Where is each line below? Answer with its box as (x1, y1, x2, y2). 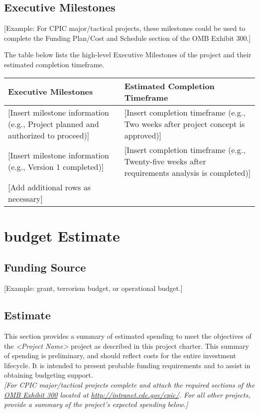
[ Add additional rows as (8, 181, 91, 193)
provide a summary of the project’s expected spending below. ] (4, 399, 188, 410)
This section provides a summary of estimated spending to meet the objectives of (4, 330, 252, 341)
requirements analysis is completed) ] (124, 166, 251, 178)
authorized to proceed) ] (8, 129, 90, 141)
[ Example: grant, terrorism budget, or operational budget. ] (4, 283, 183, 293)
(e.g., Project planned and (8, 118, 99, 130)
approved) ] (124, 129, 162, 141)
